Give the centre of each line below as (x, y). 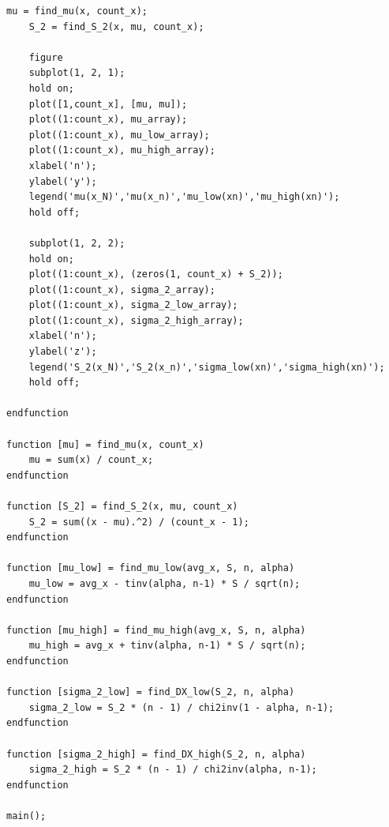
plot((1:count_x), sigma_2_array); (122, 289)
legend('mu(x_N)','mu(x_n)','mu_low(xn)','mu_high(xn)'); (184, 197)
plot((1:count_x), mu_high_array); (122, 150)
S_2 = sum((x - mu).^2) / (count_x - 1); (139, 522)
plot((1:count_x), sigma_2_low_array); (133, 305)
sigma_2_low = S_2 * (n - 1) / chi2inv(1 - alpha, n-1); (181, 707)
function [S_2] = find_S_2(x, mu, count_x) (122, 506)
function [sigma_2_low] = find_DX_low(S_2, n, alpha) (151, 692)
